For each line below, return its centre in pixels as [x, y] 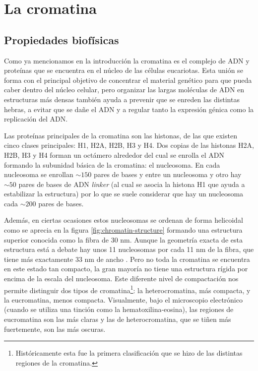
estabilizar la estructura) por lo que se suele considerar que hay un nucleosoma [124, 194]
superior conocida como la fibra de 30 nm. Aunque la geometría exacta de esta [123, 239]
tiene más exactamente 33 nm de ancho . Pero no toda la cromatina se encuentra [127, 259]
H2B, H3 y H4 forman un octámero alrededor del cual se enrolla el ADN [114, 155]
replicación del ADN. [36, 119]
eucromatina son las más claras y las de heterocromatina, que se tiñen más [118, 319]
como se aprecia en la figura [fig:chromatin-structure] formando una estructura [123, 230]
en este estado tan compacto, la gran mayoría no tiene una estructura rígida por [126, 269]
